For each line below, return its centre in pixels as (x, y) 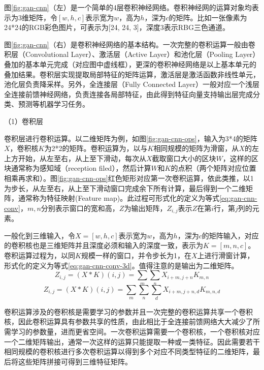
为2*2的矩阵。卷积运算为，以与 (96, 148)
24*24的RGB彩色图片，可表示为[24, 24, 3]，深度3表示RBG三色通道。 (117, 27)
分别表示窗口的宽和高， (80, 208)
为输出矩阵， (145, 208)
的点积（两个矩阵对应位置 (213, 168)
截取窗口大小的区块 (184, 158)
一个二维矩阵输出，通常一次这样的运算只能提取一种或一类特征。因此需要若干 (132, 341)
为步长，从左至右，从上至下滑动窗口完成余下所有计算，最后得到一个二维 (125, 188)
